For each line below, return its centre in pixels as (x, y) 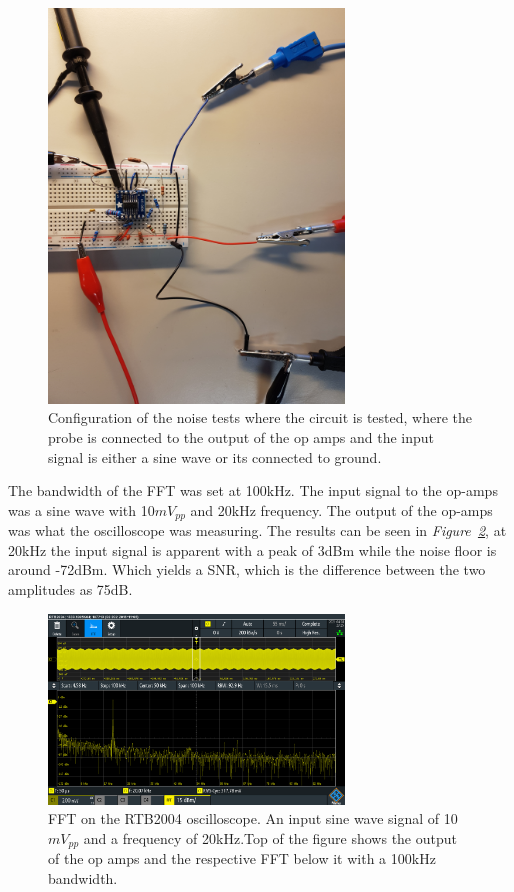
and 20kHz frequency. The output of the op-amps (341, 509)
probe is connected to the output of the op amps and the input (241, 436)
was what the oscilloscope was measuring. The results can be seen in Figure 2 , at (257, 530)
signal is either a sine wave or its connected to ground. (215, 456)
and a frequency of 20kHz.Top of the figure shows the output (270, 837)
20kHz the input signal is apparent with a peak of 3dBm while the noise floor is (252, 549)
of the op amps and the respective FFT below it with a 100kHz (242, 858)
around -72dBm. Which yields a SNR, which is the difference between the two (247, 569)
